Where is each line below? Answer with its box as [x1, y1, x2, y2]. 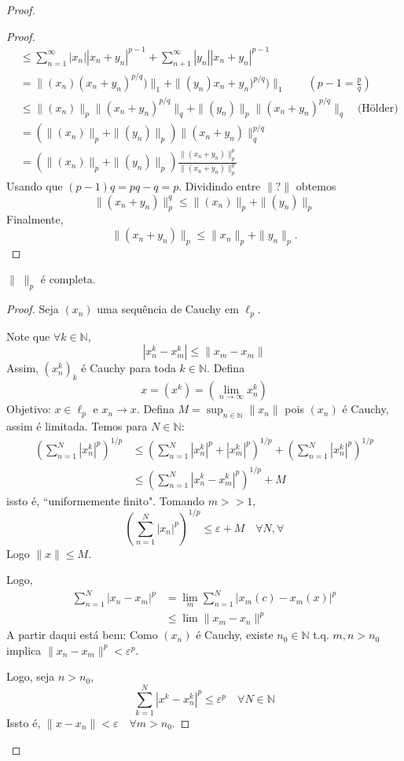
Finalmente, [6, 211, 64, 227]
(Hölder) [357, 102, 398, 114]
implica [6, 641, 42, 658]
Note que [6, 327, 50, 344]
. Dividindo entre [178, 178, 261, 194]
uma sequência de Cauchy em [97, 301, 239, 317]
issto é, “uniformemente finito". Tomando [6, 492, 204, 508]
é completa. [40, 271, 96, 287]
